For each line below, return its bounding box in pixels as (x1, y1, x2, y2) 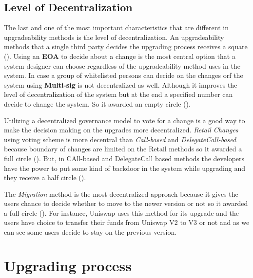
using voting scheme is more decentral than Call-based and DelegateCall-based (4, 134, 236, 144)
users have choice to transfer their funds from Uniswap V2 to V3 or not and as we (4, 217, 250, 227)
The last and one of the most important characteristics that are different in (4, 22, 229, 33)
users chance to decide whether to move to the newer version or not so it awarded (4, 198, 248, 208)
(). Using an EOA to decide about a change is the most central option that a (4, 51, 235, 61)
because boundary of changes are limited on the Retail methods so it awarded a (4, 144, 242, 154)
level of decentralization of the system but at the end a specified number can (4, 89, 233, 99)
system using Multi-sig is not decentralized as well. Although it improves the (4, 79, 237, 90)
